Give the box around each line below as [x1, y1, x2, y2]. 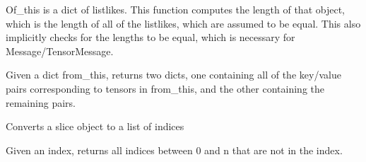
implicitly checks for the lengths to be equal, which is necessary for [6, 30, 295, 45]
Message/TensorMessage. [6, 43, 114, 58]
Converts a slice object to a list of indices [6, 119, 184, 134]
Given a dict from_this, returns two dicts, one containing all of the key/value [6, 67, 341, 82]
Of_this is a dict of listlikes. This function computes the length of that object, [6, 2, 345, 16]
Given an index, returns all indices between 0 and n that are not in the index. [6, 142, 343, 157]
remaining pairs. [6, 95, 76, 110]
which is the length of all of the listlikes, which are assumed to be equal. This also [6, 16, 361, 30]
